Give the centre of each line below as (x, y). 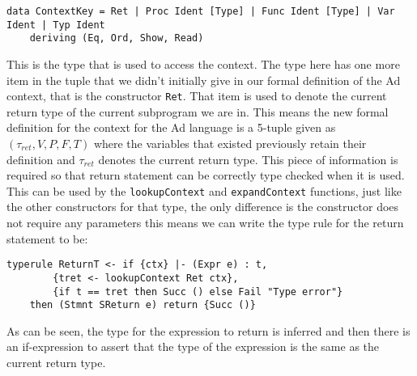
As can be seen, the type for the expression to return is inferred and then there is (208, 330)
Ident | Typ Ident (56, 25)
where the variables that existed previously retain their (230, 143)
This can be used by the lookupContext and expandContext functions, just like (204, 190)
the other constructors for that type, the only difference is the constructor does (203, 207)
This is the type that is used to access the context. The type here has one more (203, 63)
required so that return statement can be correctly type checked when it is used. (206, 175)
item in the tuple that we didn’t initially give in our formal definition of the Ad (204, 80)
